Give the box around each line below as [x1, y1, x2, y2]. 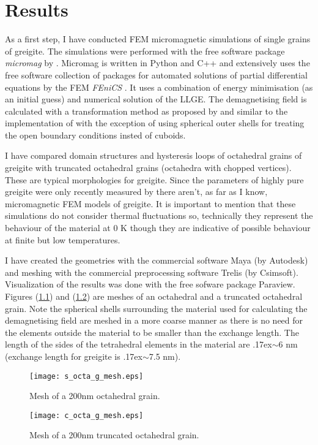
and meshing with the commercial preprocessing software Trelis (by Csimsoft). [5, 265, 298, 278]
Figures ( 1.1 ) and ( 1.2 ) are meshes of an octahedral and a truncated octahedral [5, 290, 303, 302]
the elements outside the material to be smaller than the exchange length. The [5, 325, 299, 338]
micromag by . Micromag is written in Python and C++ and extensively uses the [5, 56, 310, 69]
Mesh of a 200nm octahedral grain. [29, 389, 160, 402]
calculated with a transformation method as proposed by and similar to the [5, 104, 288, 117]
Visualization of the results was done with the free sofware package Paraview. [5, 278, 295, 291]
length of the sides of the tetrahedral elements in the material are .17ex [5, 338, 272, 351]
